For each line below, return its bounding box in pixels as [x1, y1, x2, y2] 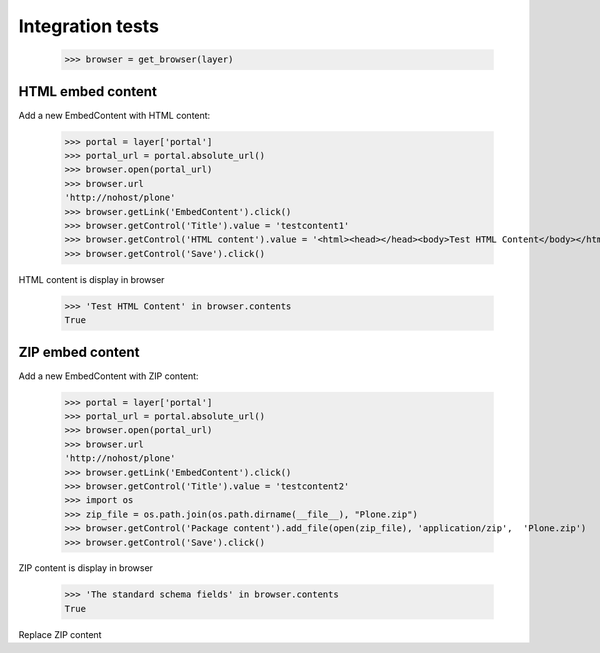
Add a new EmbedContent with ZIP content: [18, 370, 199, 382]
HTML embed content [18, 83, 157, 100]
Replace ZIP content [18, 628, 102, 640]
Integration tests [18, 15, 160, 37]
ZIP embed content [18, 343, 140, 360]
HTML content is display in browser [18, 273, 165, 285]
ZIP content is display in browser [18, 562, 154, 574]
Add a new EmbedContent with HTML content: [18, 109, 211, 121]
